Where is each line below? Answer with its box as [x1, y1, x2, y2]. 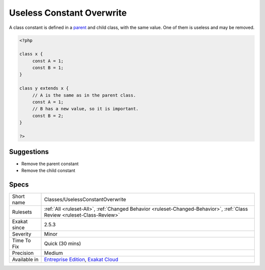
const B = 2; [32, 113, 64, 119]
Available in [12, 256, 39, 263]
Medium [44, 249, 63, 256]
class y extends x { [19, 86, 69, 91]
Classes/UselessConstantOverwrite [44, 196, 126, 203]
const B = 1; [32, 65, 64, 71]
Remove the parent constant [21, 161, 79, 167]
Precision [12, 249, 34, 256]
